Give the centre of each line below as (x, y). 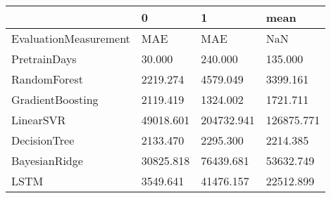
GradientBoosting (55, 99)
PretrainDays (44, 59)
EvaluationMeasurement (71, 38)
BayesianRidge (47, 160)
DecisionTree (43, 140)
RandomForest (47, 79)
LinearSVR (39, 120)
